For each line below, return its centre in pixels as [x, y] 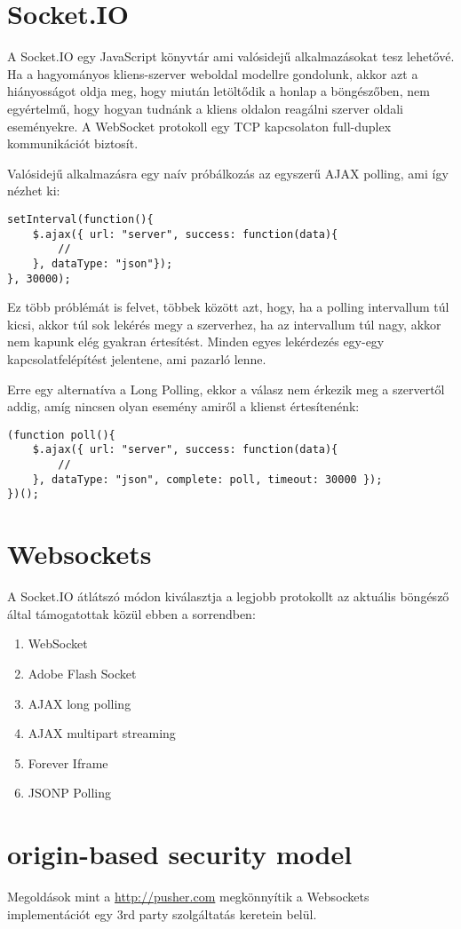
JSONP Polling [69, 793]
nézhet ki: [34, 191]
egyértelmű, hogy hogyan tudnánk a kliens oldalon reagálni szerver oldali [206, 108]
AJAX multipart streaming [102, 733]
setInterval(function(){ [80, 219]
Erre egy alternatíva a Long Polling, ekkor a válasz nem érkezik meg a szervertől [226, 389]
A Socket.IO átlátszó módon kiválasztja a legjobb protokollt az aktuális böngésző [228, 596]
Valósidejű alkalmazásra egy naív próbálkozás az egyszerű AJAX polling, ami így [228, 173]
